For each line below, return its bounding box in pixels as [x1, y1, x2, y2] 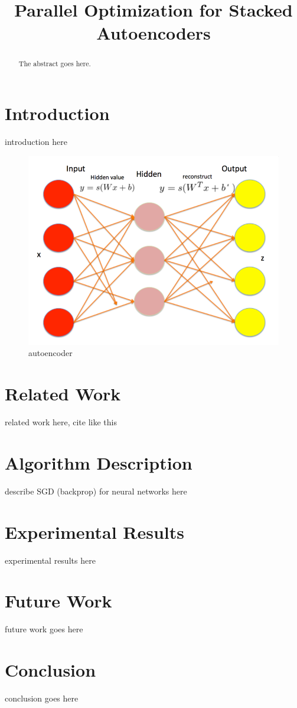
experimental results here [5, 554, 96, 566]
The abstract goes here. [18, 59, 91, 69]
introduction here [5, 135, 67, 147]
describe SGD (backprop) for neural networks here [5, 484, 187, 497]
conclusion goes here [5, 692, 79, 704]
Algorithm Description [5, 450, 192, 474]
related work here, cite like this [5, 416, 117, 428]
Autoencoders [96, 21, 211, 45]
